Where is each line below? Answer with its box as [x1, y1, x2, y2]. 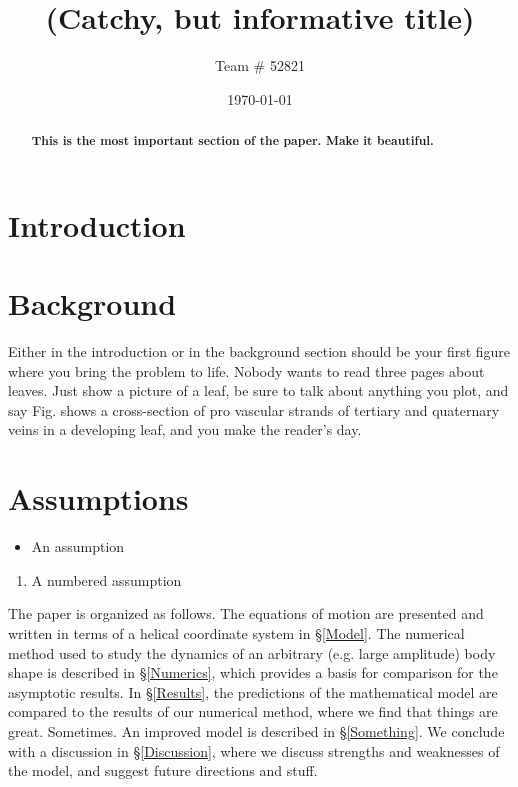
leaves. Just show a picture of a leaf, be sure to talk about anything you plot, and [8, 380, 509, 401]
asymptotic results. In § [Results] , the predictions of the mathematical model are [8, 681, 498, 702]
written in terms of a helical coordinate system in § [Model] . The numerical [8, 622, 465, 643]
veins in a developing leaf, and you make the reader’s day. [8, 419, 362, 440]
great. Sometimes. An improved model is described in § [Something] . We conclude [8, 720, 505, 741]
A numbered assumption [31, 569, 182, 590]
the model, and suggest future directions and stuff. [8, 760, 318, 781]
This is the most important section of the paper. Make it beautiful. [31, 132, 434, 150]
